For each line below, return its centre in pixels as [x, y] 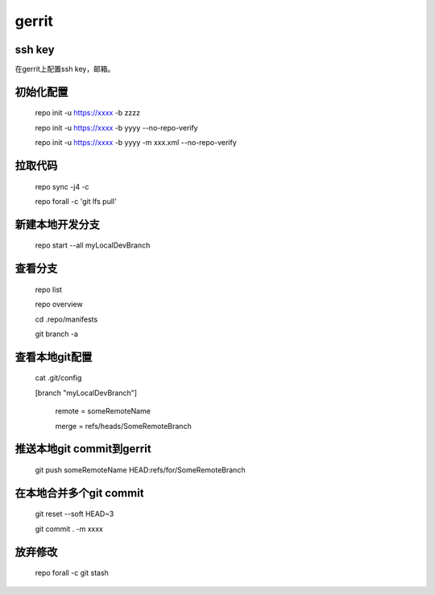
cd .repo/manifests [66, 319]
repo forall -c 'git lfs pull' [76, 202]
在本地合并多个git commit [79, 493]
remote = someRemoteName [103, 411]
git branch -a [56, 334]
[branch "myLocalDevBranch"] [86, 393]
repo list [48, 289]
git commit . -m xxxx [69, 529]
